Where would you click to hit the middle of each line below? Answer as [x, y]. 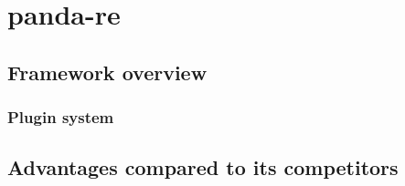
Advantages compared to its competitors [203, 167]
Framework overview [107, 72]
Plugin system [61, 117]
